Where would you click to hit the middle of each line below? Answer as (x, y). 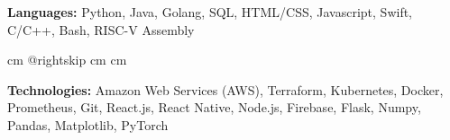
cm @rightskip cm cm (67, 60)
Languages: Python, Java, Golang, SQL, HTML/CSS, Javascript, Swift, (210, 12)
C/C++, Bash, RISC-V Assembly (101, 29)
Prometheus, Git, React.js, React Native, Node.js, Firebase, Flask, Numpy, (214, 107)
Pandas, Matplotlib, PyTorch (88, 124)
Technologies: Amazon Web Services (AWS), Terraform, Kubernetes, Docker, (225, 89)
